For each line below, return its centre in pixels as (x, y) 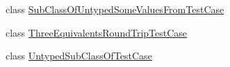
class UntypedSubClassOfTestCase (79, 56)
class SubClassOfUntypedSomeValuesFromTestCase (115, 9)
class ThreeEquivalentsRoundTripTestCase (97, 32)
